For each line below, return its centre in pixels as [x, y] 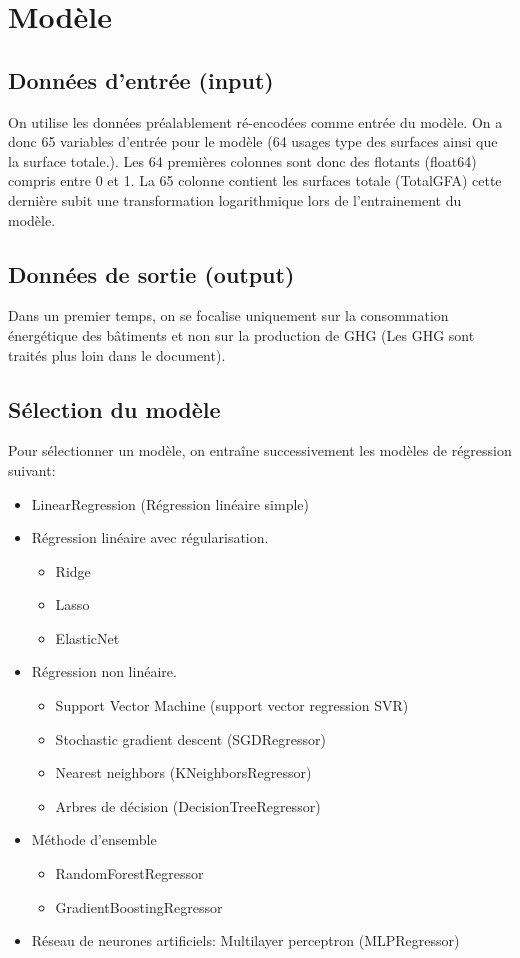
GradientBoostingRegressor [139, 906]
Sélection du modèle [114, 408]
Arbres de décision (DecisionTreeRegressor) [188, 805]
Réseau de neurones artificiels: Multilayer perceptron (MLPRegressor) [245, 940]
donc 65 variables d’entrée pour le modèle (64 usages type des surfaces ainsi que [253, 141]
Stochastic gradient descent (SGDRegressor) [190, 738]
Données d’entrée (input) [141, 79]
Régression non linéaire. [104, 671]
